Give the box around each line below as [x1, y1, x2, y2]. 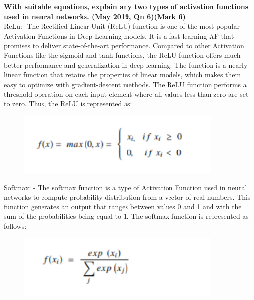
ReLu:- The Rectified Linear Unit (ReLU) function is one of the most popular [4, 21, 240, 31]
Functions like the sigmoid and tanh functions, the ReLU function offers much [4, 50, 241, 60]
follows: [4, 220, 27, 231]
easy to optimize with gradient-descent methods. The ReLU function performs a [4, 79, 247, 89]
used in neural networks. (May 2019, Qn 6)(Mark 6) [4, 11, 186, 21]
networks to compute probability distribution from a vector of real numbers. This [4, 192, 251, 202]
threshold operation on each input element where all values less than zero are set [4, 89, 249, 99]
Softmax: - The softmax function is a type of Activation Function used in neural [4, 182, 247, 192]
